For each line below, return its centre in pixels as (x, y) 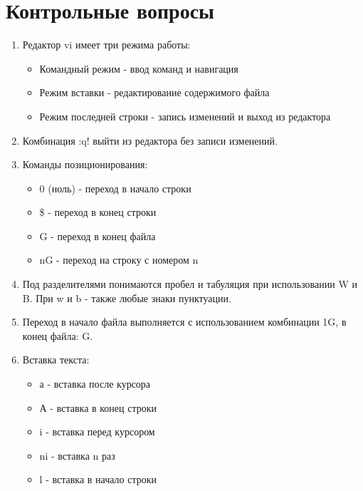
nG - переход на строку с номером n (119, 260)
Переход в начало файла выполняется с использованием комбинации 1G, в (184, 322)
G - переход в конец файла (98, 236)
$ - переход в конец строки (98, 212)
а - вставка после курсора (95, 384)
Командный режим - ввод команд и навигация (139, 68)
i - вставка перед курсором (97, 431)
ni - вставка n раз (77, 455)
